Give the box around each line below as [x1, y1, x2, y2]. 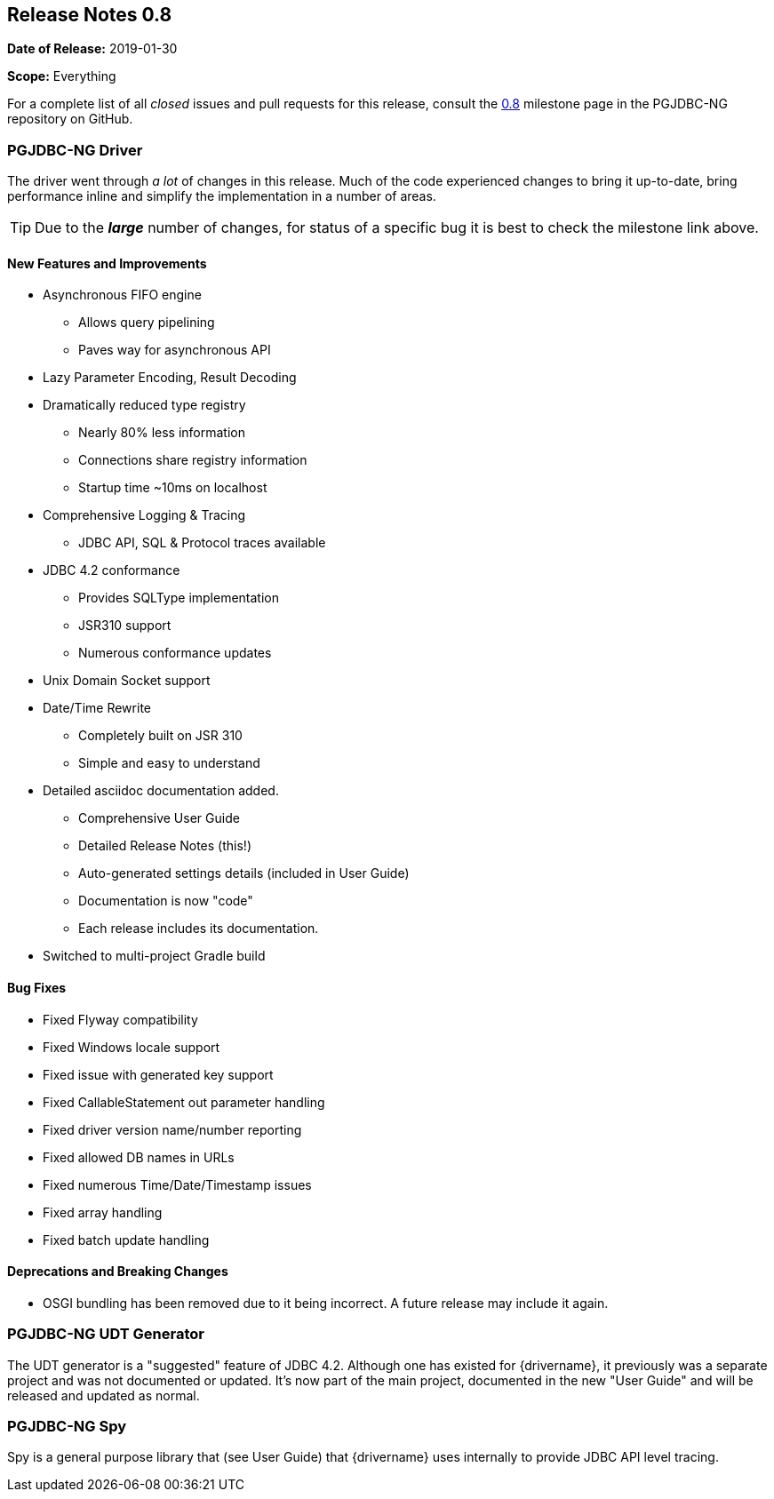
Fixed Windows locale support [43, 1039, 220, 1055]
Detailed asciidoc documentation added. [43, 783, 279, 799]
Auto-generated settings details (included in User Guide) [78, 865, 410, 881]
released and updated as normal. [7, 1387, 200, 1403]
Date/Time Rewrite [43, 700, 151, 716]
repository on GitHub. [7, 111, 133, 127]
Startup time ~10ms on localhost [78, 480, 267, 496]
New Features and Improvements [7, 255, 207, 271]
